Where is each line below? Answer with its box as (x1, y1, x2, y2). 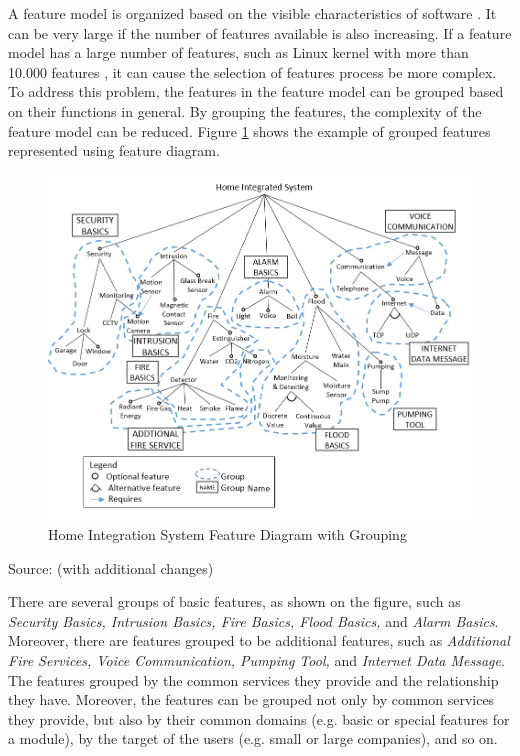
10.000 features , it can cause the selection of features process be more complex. (8, 61, 497, 82)
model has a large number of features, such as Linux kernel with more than (8, 42, 469, 63)
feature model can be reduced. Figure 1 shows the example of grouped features (8, 120, 491, 141)
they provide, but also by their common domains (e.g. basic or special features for (8, 708, 510, 729)
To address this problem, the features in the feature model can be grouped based (8, 81, 504, 102)
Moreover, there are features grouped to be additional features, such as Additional (8, 630, 510, 651)
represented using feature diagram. (8, 140, 220, 161)
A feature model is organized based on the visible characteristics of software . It (8, 3, 497, 23)
